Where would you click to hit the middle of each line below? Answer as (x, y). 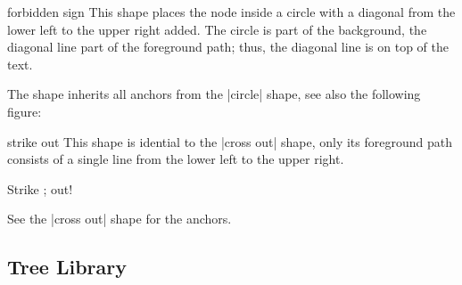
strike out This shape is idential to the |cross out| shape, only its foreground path (230, 141)
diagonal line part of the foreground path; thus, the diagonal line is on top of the (228, 47)
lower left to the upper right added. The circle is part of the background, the (217, 29)
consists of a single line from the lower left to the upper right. (176, 159)
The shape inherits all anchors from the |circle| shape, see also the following (214, 94)
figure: (25, 111)
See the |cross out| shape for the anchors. (120, 219)
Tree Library (67, 267)
